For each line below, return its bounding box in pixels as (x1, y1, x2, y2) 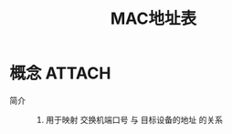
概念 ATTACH (9, 63, 111, 84)
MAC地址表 (110, 8, 197, 29)
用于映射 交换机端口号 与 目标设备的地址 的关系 (45, 114, 224, 125)
